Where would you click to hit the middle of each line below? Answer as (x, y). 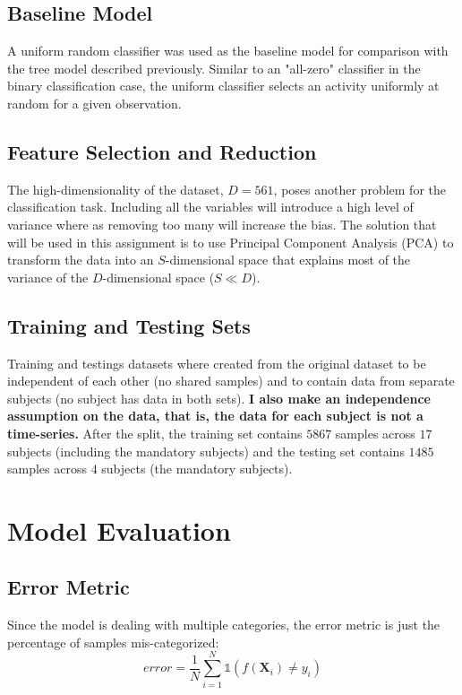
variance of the (48, 277)
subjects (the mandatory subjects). (197, 469)
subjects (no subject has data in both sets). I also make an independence (219, 398)
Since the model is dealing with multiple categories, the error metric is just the (224, 625)
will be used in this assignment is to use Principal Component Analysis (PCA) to (231, 242)
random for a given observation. (94, 103)
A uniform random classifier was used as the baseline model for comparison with (228, 51)
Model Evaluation (119, 530)
